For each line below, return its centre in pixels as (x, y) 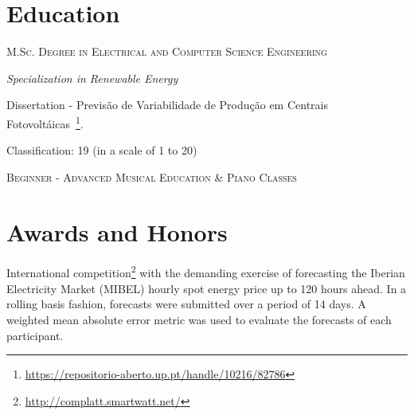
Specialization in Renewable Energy (92, 78)
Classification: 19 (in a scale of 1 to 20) (102, 150)
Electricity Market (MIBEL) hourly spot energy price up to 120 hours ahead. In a (207, 288)
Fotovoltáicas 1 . (45, 122)
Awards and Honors (117, 231)
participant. (35, 335)
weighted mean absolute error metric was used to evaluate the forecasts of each (199, 319)
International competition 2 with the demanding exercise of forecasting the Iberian (206, 272)
